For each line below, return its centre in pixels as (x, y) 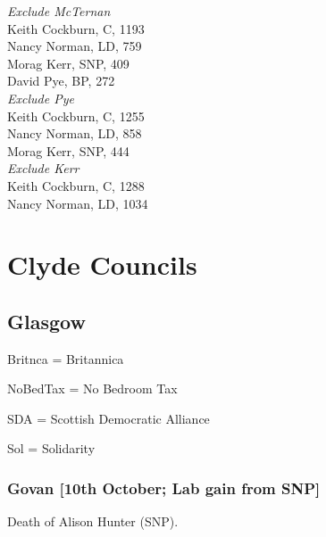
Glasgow (46, 321)
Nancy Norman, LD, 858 (75, 133)
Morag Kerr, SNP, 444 (68, 150)
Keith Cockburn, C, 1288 (76, 185)
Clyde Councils (102, 264)
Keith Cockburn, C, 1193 (76, 28)
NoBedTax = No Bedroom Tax (92, 388)
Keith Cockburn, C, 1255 (76, 116)
